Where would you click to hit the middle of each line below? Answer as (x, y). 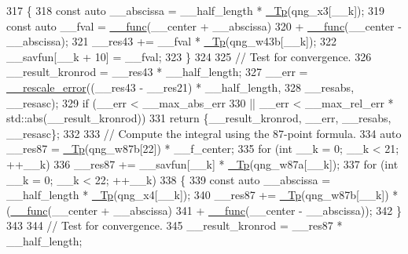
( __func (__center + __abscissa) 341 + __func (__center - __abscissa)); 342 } (204, 210)
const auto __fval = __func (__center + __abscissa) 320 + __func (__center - (204, 25)
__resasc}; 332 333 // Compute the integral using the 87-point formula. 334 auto (204, 133)
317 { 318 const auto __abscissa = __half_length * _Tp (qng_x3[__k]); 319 (196, 10)
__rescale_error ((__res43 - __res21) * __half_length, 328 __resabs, (180, 87)
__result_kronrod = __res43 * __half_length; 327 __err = (157, 72)
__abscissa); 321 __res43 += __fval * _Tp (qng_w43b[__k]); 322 (171, 41)
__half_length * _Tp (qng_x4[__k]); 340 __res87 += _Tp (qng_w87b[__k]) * (202, 195)
